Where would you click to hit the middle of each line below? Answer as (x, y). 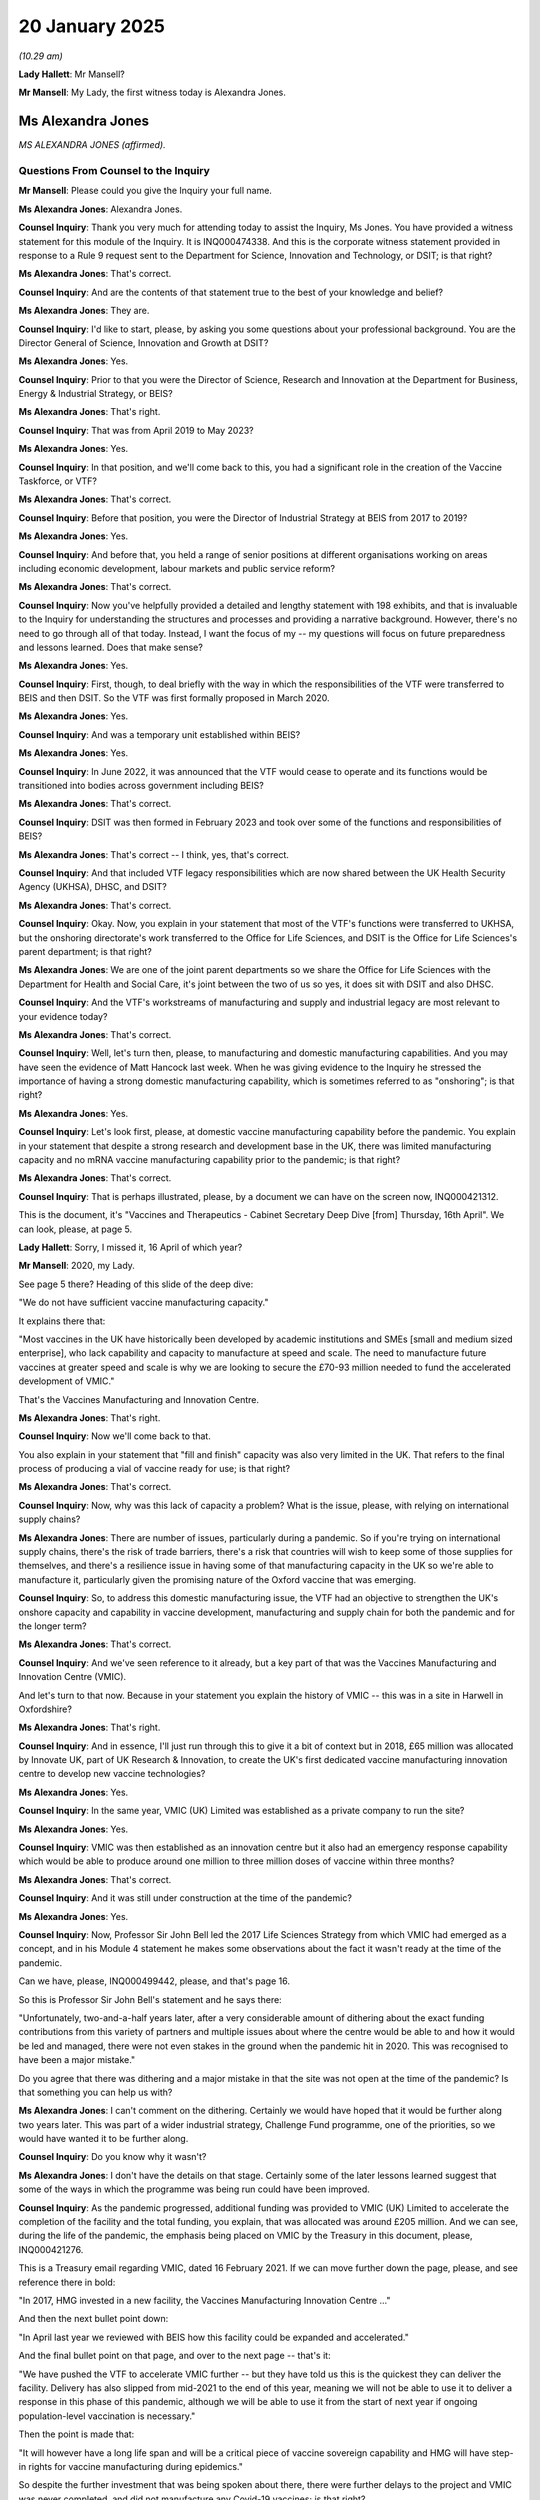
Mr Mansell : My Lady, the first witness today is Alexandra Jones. (152, 92)
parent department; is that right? (85, 951)
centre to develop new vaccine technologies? (112, 1774)
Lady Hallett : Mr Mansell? (71, 74)
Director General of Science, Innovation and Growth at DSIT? (143, 342)
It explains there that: (62, 1321)
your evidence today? (63, 1016)
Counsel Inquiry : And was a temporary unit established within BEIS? (159, 734)
